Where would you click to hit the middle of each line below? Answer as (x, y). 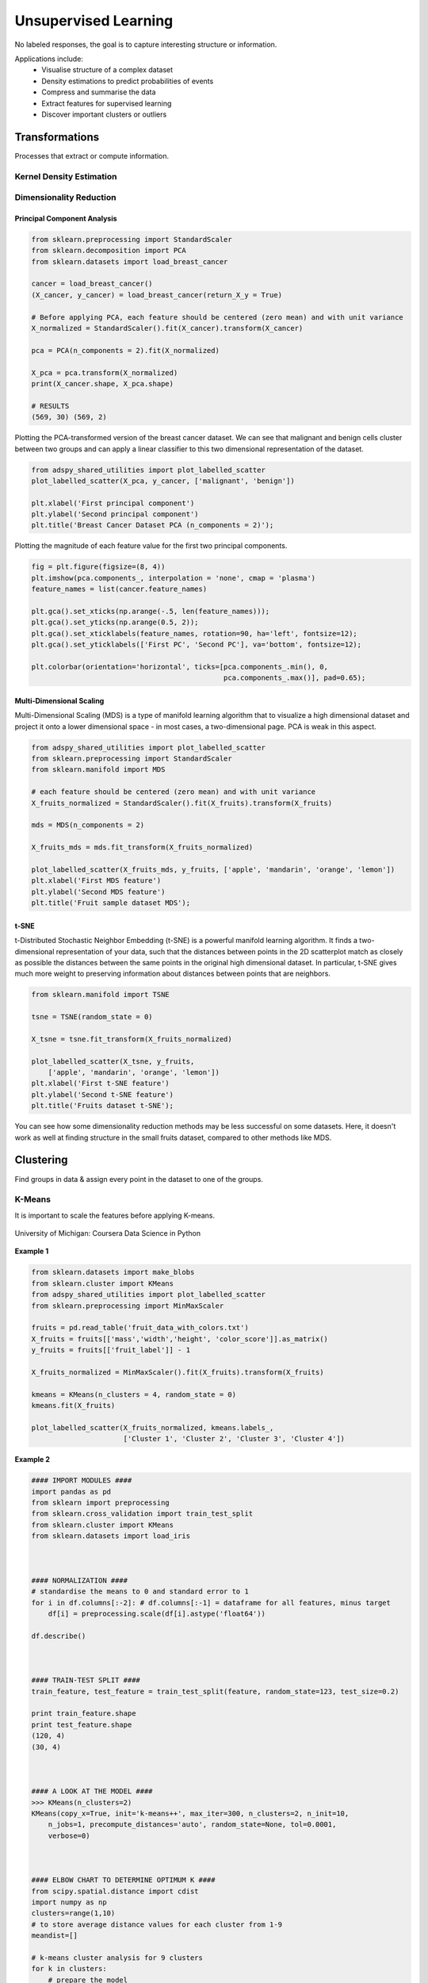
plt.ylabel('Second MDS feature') (98, 892)
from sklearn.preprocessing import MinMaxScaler (128, 1306)
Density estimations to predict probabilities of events (128, 81)
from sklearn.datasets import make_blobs (113, 1272)
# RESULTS (50, 406)
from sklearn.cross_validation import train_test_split (142, 1514)
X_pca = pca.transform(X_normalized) (105, 372)
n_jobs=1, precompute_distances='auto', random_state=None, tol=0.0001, (192, 1825)
